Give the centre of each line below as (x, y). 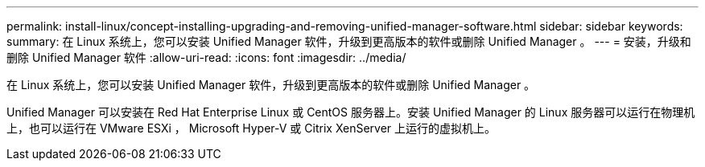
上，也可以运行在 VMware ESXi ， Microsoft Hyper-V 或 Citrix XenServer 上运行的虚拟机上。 (251, 128)
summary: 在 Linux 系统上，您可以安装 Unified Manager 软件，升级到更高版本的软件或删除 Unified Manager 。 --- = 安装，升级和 (349, 41)
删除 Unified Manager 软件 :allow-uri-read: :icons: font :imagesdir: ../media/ (206, 57)
